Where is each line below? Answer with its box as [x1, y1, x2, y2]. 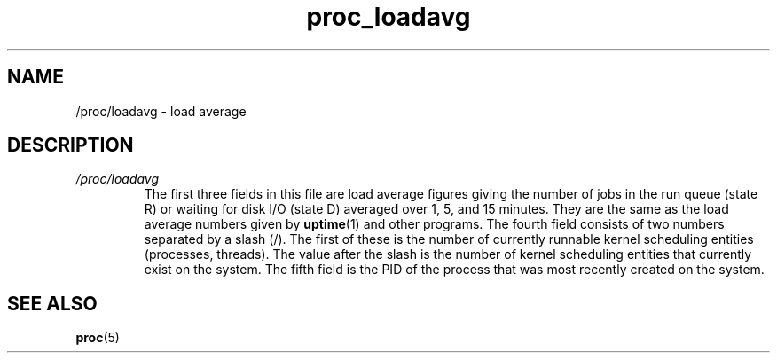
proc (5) [75, 330, 120, 346]
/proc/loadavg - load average [75, 103, 247, 119]
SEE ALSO [7, 292, 98, 315]
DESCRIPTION [7, 134, 134, 157]
